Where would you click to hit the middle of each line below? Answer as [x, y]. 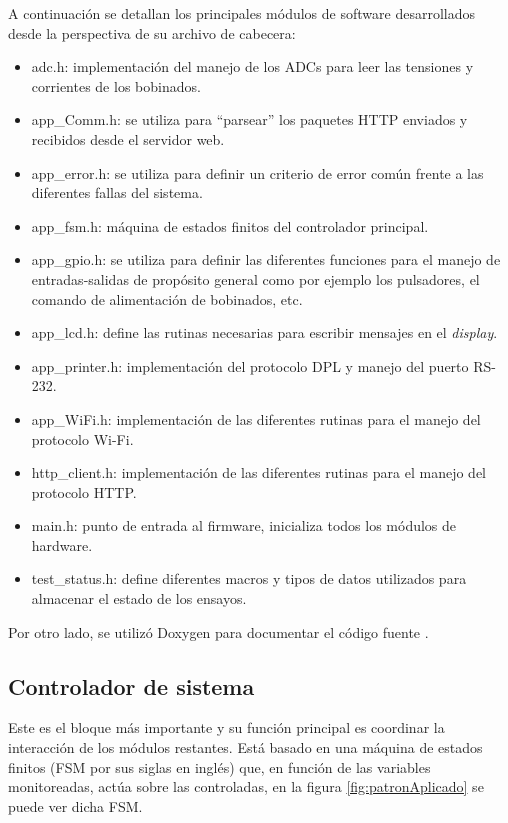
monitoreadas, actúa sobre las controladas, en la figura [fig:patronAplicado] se [246, 786]
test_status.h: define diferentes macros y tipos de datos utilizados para [249, 578]
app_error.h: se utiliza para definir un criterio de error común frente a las [257, 172]
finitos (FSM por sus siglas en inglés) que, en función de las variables [219, 766]
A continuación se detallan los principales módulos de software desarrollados [241, 13]
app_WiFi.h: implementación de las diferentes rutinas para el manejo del [256, 418]
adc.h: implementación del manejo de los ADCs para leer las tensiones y [252, 66]
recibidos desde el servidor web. [128, 138]
